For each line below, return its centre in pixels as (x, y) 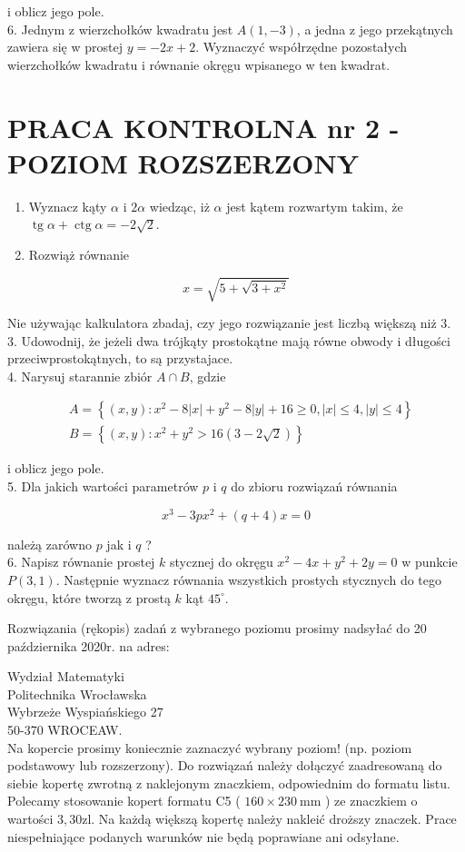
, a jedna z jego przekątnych (375, 29)
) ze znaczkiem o (371, 801)
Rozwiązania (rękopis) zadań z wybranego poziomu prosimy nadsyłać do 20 (217, 628)
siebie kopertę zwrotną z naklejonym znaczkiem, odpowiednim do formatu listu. (229, 783)
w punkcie (430, 562)
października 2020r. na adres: (89, 645)
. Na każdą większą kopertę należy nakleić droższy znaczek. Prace (274, 819)
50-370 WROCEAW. (65, 730)
